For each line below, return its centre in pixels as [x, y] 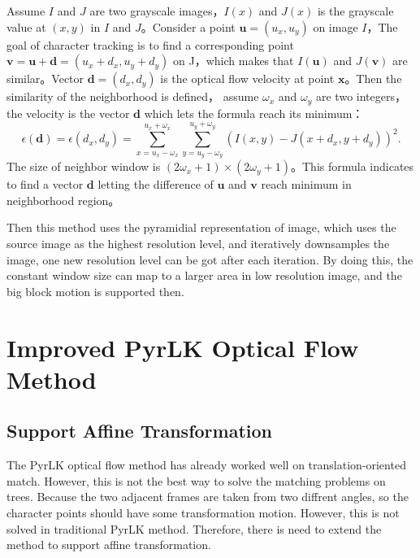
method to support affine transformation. [109, 545]
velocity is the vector [78, 113]
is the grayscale [355, 11]
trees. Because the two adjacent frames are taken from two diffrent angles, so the [208, 497]
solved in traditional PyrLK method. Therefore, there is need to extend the [194, 528]
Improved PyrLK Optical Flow [183, 347]
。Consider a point [188, 26]
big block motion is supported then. [95, 291]
